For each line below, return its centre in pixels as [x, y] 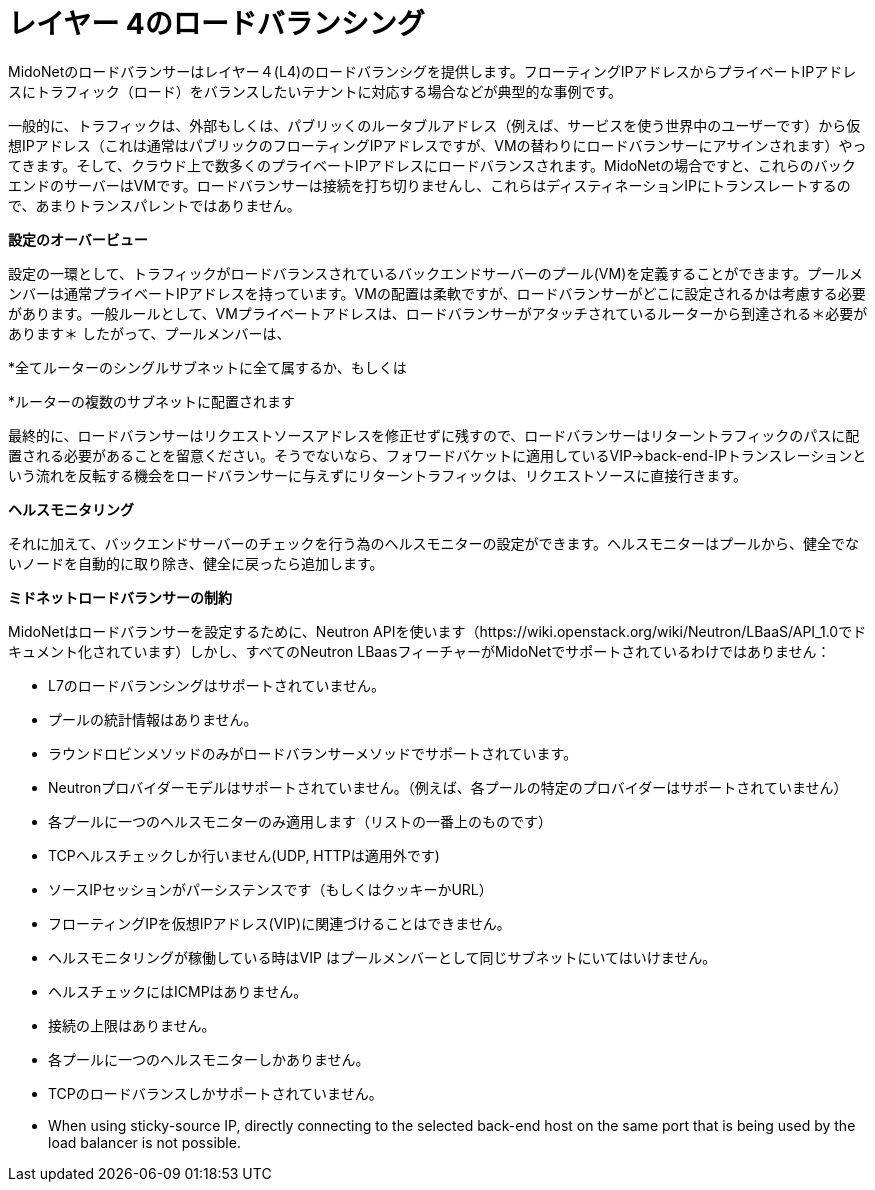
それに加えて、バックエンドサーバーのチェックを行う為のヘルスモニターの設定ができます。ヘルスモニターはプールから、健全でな [434, 543]
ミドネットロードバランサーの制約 [120, 597]
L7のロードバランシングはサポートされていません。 [216, 685]
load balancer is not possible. [144, 1142]
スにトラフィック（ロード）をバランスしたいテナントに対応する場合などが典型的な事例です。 [315, 91]
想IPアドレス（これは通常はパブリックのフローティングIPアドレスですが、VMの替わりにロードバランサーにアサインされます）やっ [437, 145]
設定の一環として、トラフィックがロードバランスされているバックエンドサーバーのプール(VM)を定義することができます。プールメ [435, 273]
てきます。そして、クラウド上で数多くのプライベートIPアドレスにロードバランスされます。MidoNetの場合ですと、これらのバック [432, 165]
